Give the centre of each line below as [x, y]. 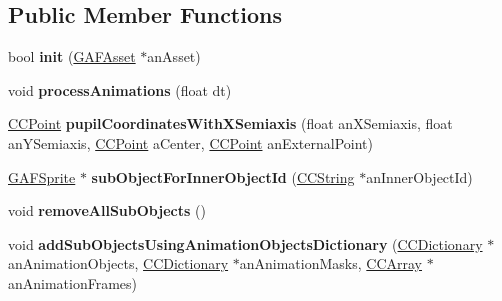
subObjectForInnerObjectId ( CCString [223, 176]
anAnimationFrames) [73, 282]
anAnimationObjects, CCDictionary [118, 263]
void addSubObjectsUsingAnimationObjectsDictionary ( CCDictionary [245, 243]
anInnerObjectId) [419, 176]
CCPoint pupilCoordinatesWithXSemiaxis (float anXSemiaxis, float [230, 123]
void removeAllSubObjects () [107, 210]
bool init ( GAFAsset [72, 56]
